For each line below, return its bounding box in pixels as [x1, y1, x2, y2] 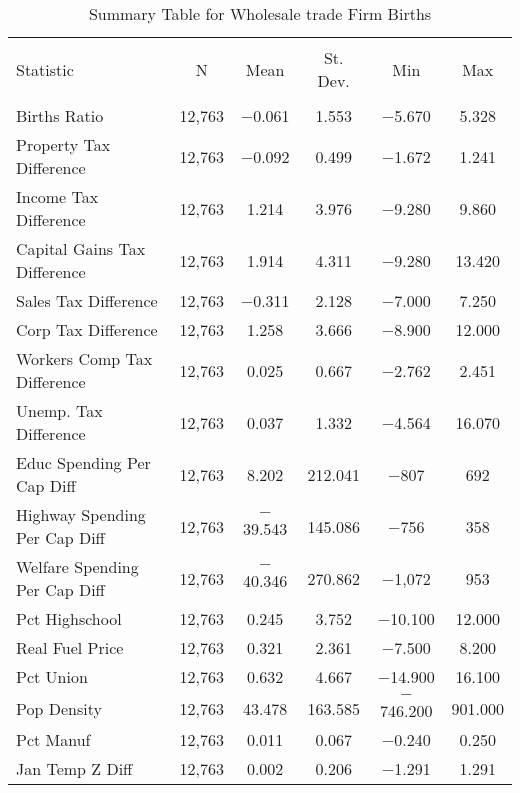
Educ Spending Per [16, 451, 151, 474]
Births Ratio [16, 104, 104, 127]
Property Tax [16, 133, 111, 156]
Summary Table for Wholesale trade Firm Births [88, 2, 432, 25]
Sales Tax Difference [16, 289, 158, 312]
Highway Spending [16, 503, 146, 526]
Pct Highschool [16, 607, 122, 630]
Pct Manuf [16, 728, 91, 751]
